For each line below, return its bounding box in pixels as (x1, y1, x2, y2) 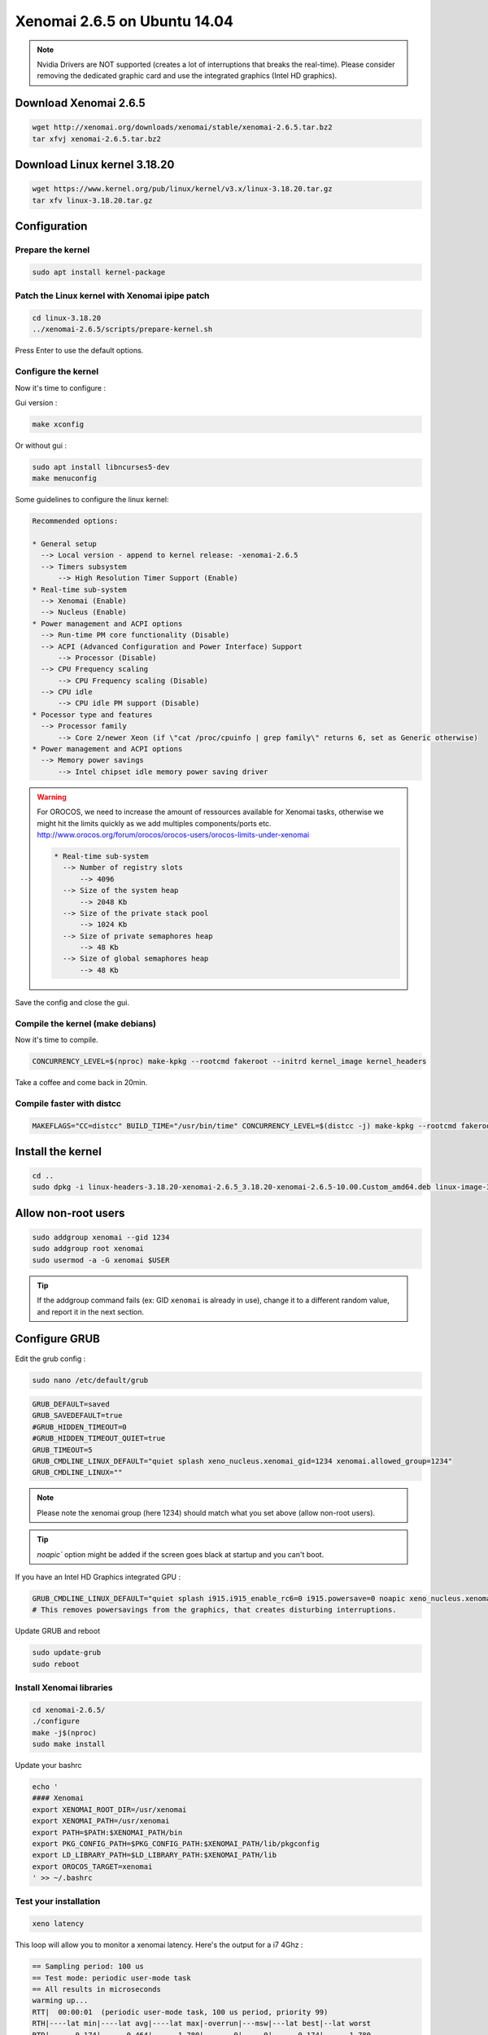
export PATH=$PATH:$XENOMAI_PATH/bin (32, 1827, 183, 1837)
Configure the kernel (15, 366, 99, 378)
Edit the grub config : (15, 1354, 86, 1363)
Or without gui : (15, 440, 68, 450)
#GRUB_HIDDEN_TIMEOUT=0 (32, 1422, 128, 1432)
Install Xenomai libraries (15, 1682, 113, 1693)
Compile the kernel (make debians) (15, 1017, 157, 1029)
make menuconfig (32, 474, 98, 484)
